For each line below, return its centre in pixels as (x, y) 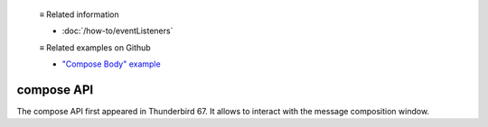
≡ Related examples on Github (95, 47)
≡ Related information (79, 14)
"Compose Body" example (112, 64)
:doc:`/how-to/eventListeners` (117, 31)
